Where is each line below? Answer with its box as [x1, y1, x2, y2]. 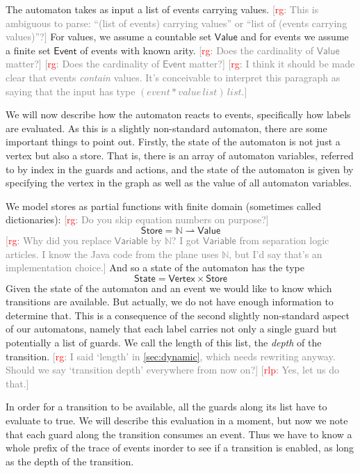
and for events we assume [240, 29, 349, 44]
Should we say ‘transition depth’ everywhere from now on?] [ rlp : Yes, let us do [6, 362, 340, 377]
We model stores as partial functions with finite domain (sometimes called [6, 198, 321, 213]
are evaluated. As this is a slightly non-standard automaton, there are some [6, 120, 327, 135]
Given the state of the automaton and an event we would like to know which [6, 280, 332, 295]
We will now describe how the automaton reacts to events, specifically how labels [6, 107, 351, 122]
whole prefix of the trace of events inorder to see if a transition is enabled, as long [6, 440, 354, 455]
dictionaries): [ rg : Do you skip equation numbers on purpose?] [6, 212, 269, 227]
